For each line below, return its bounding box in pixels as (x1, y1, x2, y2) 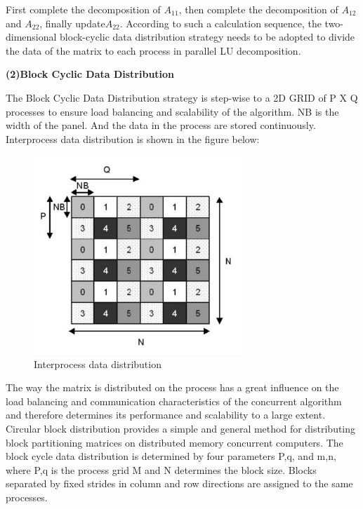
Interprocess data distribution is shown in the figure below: (6, 131, 260, 146)
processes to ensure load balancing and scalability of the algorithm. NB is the (6, 104, 339, 118)
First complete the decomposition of (6, 2, 161, 16)
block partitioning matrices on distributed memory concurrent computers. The (6, 435, 343, 449)
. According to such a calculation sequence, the (119, 15, 322, 30)
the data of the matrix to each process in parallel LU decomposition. (6, 43, 301, 57)
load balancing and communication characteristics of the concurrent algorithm (6, 393, 342, 408)
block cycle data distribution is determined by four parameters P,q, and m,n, (6, 449, 336, 463)
